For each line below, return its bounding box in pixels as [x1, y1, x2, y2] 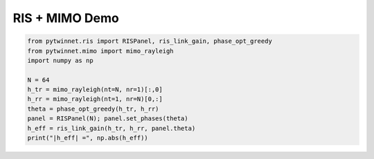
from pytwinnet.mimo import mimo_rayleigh [27, 47, 174, 55]
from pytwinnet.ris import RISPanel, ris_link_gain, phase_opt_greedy [27, 37, 273, 45]
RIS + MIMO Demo [12, 10, 119, 26]
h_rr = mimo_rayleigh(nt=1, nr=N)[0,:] [27, 95, 163, 103]
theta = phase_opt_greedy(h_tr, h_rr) [27, 104, 159, 113]
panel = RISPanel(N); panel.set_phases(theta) [27, 115, 188, 122]
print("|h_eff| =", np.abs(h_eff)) [27, 134, 148, 142]
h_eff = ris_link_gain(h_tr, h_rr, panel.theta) [27, 124, 196, 132]
